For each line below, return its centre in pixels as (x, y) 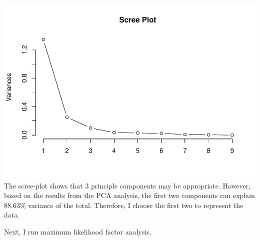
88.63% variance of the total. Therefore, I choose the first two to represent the (124, 205)
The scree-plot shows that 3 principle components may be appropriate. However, (127, 185)
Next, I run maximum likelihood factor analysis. (78, 231)
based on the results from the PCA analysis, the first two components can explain (129, 195)
